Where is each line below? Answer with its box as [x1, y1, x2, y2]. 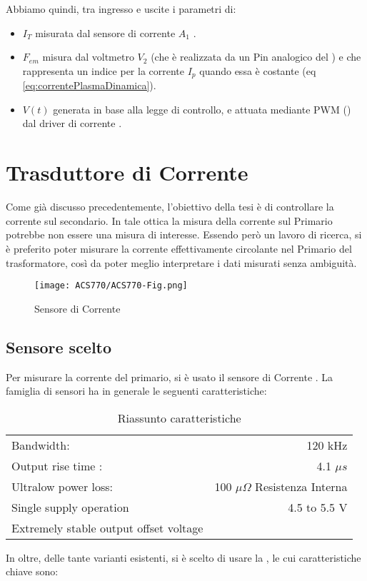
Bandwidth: [11, 436, 70, 453]
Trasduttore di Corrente [6, 158, 248, 187]
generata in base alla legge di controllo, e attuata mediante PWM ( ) [53, 101, 351, 116]
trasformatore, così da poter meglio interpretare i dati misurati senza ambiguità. [6, 255, 357, 270]
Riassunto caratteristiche [117, 409, 241, 426]
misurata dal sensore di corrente [35, 25, 176, 40]
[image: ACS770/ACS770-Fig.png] [34, 281, 188, 291]
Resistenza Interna [255, 478, 348, 495]
